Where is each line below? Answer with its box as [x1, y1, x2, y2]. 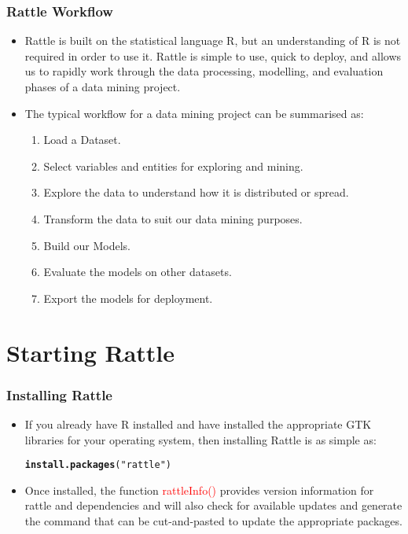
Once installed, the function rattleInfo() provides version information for [24, 481, 374, 498]
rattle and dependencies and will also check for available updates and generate [24, 497, 402, 514]
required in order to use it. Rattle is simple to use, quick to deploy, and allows [24, 47, 402, 64]
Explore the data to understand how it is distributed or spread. [43, 184, 349, 201]
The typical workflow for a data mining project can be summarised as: [24, 105, 364, 121]
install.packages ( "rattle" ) [24, 459, 171, 471]
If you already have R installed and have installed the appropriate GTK [24, 415, 372, 432]
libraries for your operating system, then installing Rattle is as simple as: [24, 431, 377, 447]
